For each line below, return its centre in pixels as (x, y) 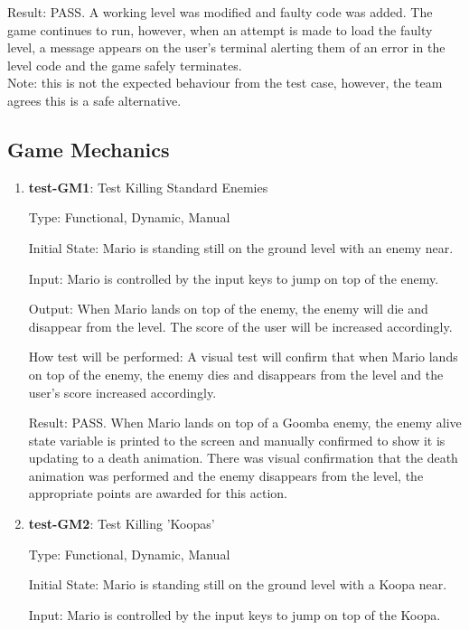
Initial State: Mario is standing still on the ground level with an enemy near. (241, 247)
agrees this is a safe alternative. (94, 100)
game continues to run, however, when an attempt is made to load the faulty (220, 29)
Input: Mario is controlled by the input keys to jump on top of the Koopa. (234, 614)
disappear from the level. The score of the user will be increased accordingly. (240, 326)
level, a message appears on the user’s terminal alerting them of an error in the (226, 47)
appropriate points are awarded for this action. (158, 493)
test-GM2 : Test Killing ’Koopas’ (122, 524)
